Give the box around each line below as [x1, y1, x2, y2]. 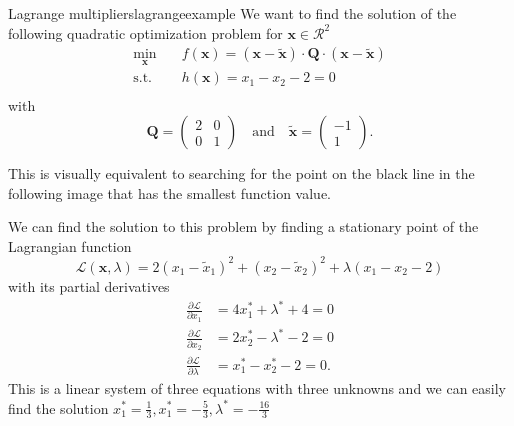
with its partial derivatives [8, 275, 170, 296]
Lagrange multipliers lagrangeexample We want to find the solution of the [8, 3, 457, 23]
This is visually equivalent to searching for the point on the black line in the [8, 163, 475, 184]
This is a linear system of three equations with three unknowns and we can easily [8, 377, 507, 398]
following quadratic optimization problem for [8, 22, 283, 43]
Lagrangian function [8, 235, 132, 256]
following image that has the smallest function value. [8, 182, 332, 203]
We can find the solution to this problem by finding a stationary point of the [8, 216, 479, 237]
